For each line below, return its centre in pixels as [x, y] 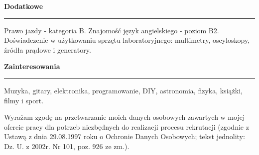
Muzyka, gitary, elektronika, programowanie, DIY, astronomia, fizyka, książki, [123, 90]
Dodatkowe [24, 6]
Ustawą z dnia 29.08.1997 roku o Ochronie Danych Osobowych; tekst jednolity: [125, 136]
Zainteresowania [32, 66]
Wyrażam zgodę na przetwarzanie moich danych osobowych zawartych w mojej [125, 117]
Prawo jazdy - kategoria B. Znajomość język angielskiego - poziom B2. [112, 30]
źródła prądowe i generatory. [48, 49]
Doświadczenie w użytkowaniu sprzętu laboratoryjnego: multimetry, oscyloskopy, [127, 40]
